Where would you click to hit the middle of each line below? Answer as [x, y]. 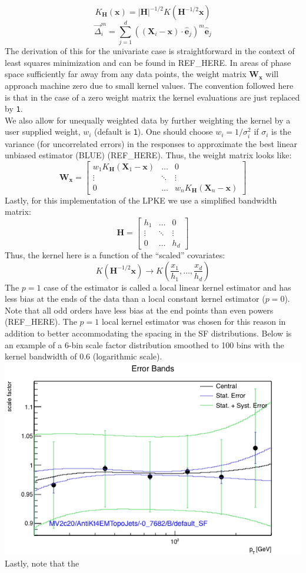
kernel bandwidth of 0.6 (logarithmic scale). [84, 356]
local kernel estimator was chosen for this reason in [194, 322]
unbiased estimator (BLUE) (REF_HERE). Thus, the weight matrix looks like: [148, 155]
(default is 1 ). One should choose [154, 131]
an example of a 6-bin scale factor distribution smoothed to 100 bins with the [144, 344]
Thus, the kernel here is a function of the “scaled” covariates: [115, 254]
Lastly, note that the [42, 563]
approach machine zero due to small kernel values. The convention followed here [149, 85]
